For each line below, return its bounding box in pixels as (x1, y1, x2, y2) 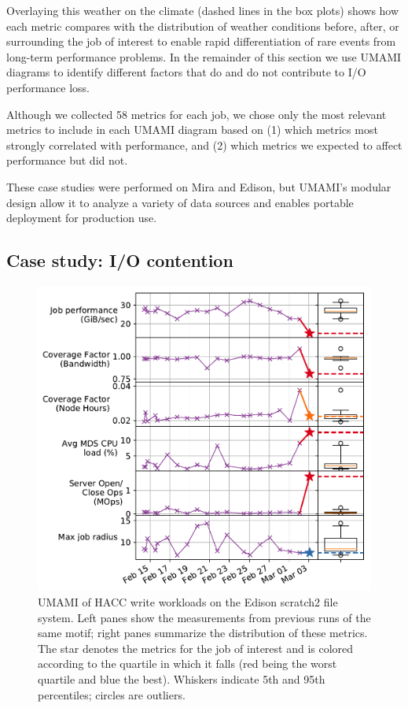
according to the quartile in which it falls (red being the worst (38, 655, 337, 672)
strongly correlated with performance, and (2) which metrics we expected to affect (6, 136, 402, 153)
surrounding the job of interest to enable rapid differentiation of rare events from (6, 33, 396, 50)
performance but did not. (6, 152, 128, 169)
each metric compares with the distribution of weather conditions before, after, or (6, 17, 399, 34)
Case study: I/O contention (6, 248, 233, 272)
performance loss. (6, 79, 90, 95)
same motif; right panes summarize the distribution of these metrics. (38, 625, 368, 641)
